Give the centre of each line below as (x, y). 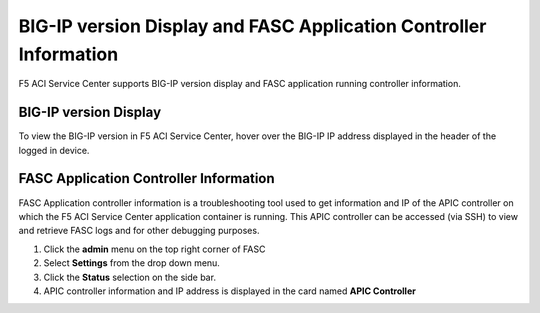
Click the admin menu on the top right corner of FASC (154, 249)
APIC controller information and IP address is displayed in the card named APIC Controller (230, 291)
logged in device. (54, 150)
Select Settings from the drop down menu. (131, 263)
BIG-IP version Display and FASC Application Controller (252, 26)
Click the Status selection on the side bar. (130, 277)
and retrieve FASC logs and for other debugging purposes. (139, 231)
